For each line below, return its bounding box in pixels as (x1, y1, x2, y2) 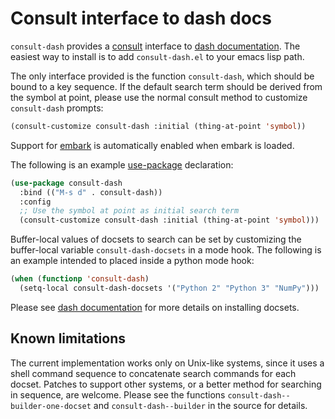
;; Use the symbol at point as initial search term (19, 206, 240, 216)
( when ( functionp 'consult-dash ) (10, 274, 150, 284)
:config (19, 197, 52, 207)
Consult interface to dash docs (10, 7, 272, 30)
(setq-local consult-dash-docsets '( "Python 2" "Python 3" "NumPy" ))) (19, 283, 320, 294)
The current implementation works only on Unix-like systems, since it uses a (10, 357, 325, 369)
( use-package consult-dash (10, 178, 123, 188)
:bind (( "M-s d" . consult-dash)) (19, 187, 163, 197)
